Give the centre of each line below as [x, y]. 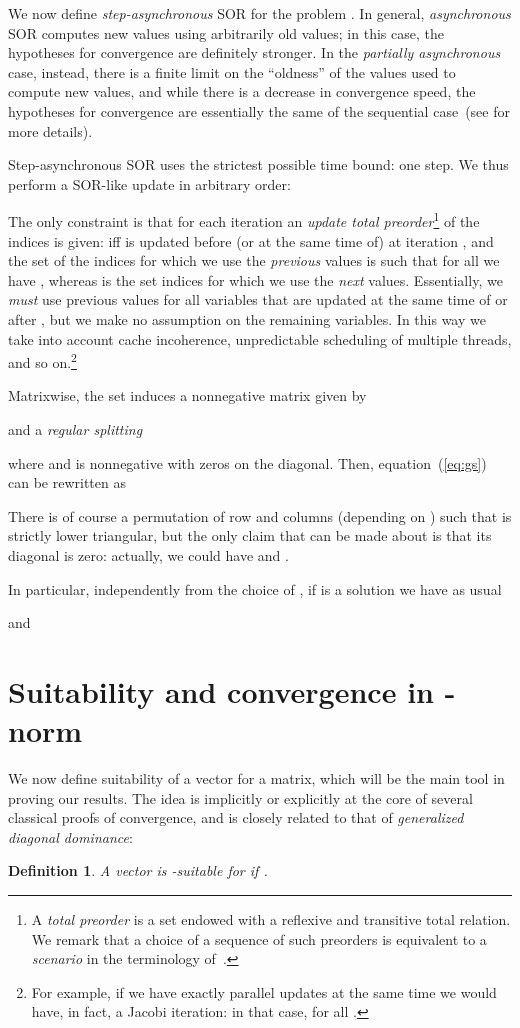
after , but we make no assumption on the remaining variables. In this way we [247, 318]
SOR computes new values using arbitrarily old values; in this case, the [226, 32]
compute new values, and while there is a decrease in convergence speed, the [242, 91]
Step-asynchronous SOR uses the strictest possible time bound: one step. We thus [258, 164]
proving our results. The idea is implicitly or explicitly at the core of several [240, 797]
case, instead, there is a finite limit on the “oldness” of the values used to [232, 71]
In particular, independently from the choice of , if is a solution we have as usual [255, 588]
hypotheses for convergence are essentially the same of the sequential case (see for [259, 110]
